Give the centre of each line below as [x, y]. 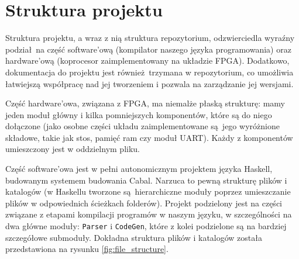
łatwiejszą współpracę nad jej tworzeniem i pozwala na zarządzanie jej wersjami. [149, 83]
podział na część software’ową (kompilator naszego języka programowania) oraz [148, 49]
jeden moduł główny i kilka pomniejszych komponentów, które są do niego [139, 114]
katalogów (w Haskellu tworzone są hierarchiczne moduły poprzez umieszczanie [148, 191]
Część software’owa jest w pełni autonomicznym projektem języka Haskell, [139, 169]
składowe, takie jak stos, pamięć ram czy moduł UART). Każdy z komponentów [149, 137]
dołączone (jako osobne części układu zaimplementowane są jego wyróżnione [142, 126]
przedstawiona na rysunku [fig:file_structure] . [87, 249]
